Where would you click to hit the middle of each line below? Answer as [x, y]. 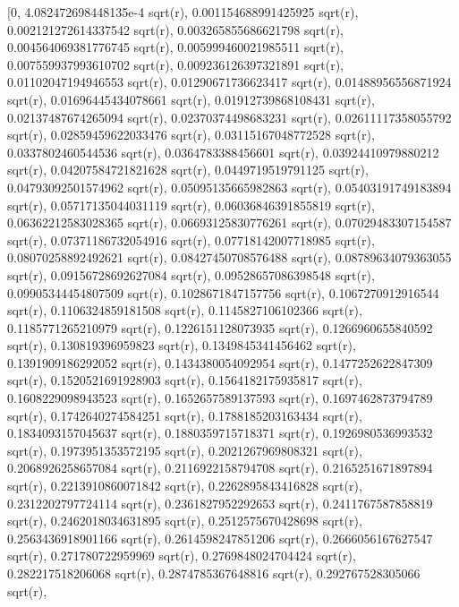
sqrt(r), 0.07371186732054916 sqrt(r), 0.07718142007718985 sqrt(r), [191, 239]
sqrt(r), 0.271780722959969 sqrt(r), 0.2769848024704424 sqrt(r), [182, 556]
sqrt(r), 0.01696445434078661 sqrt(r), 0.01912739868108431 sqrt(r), [191, 99]
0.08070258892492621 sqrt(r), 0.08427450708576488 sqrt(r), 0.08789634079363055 [229, 257]
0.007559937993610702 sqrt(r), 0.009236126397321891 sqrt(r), [175, 64]
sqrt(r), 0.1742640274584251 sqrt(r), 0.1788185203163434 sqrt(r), [185, 415]
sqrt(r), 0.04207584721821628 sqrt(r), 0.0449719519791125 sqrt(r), [188, 170]
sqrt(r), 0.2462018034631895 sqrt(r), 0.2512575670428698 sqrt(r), [185, 521]
